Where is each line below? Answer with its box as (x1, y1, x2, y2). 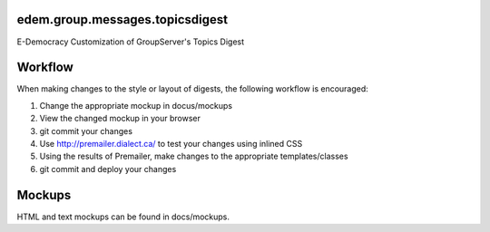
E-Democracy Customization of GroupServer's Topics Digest (16, 36, 245, 47)
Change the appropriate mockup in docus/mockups (39, 100, 233, 111)
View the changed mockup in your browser (39, 113, 201, 124)
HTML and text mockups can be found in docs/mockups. (16, 211, 230, 222)
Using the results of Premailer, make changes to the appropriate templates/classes (39, 150, 348, 162)
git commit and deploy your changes (39, 163, 177, 174)
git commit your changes (39, 125, 133, 136)
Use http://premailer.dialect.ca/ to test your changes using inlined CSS (39, 138, 303, 149)
